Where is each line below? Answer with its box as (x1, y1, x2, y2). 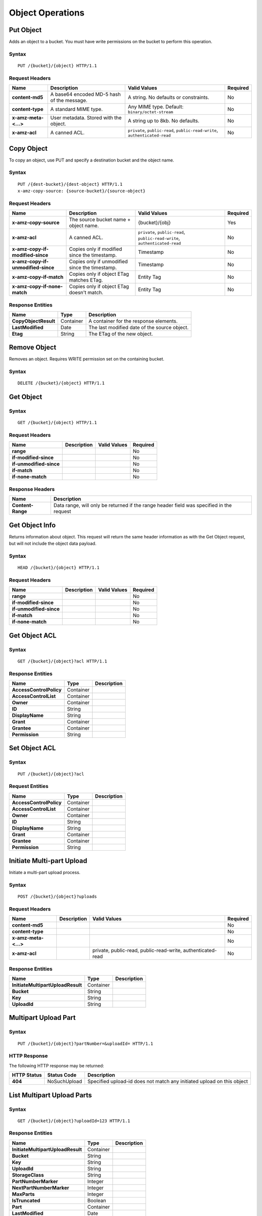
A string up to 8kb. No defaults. (128, 117, 200, 124)
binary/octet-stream (128, 109, 173, 115)
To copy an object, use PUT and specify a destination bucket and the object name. (9, 157, 174, 163)
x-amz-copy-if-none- (12, 283, 63, 290)
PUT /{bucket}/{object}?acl (17, 771, 84, 777)
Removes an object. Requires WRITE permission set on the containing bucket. (9, 356, 164, 362)
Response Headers (9, 485, 55, 492)
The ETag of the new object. (88, 330, 153, 337)
